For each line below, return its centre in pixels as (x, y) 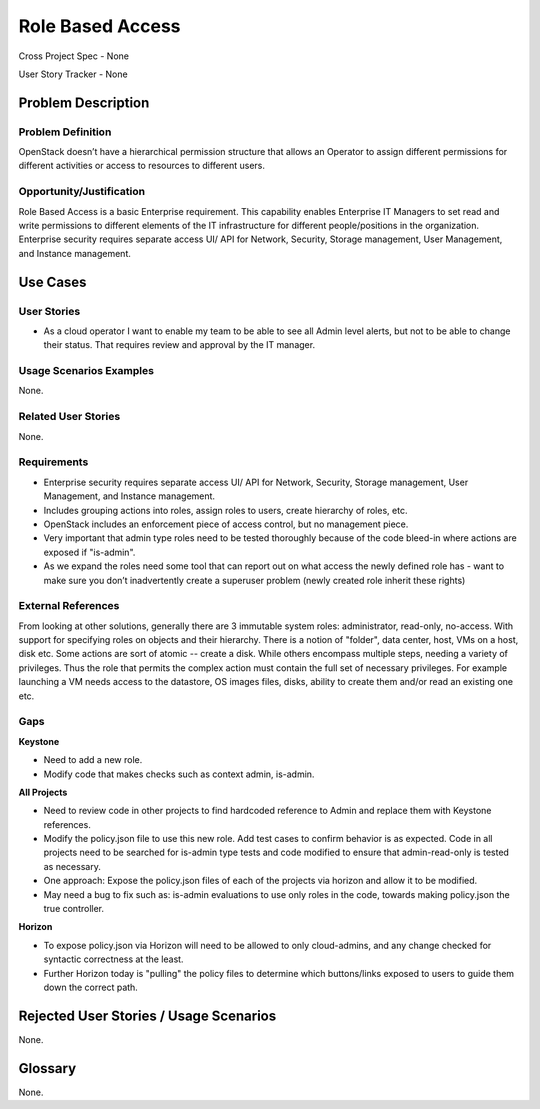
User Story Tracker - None (73, 74)
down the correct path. (91, 987)
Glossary (47, 1068)
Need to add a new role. (93, 760)
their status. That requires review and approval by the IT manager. (179, 345)
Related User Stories (69, 417)
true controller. (74, 909)
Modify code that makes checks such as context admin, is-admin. (179, 774)
